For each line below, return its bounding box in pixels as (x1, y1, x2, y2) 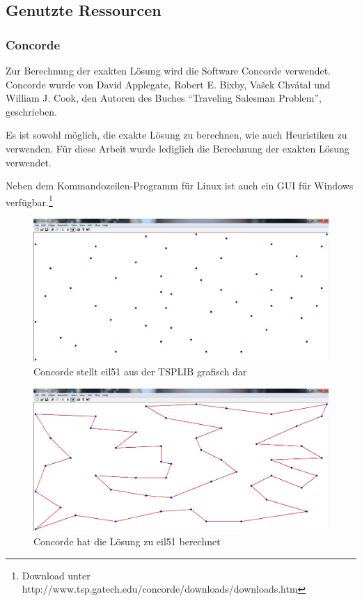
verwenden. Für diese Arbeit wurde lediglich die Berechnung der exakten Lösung (6, 141, 349, 155)
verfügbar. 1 (6, 192, 53, 209)
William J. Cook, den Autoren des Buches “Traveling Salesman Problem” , (6, 91, 322, 105)
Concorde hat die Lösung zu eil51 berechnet (33, 533, 221, 548)
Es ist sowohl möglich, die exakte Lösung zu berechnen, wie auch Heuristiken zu (6, 127, 347, 142)
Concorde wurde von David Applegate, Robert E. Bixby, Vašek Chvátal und (6, 77, 331, 91)
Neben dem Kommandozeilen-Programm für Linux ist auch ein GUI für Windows (6, 178, 354, 193)
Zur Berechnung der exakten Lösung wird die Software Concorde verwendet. (6, 63, 331, 77)
